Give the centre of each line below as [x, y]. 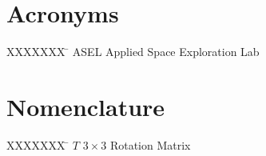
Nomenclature [86, 106]
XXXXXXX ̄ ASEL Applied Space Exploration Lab [133, 52]
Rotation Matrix [150, 144]
